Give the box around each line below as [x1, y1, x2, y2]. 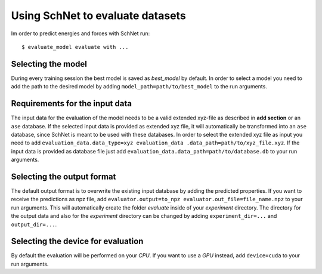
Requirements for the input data [11, 98, 132, 109]
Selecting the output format [11, 171, 116, 181]
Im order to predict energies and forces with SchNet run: [11, 30, 150, 37]
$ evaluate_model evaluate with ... [21, 44, 129, 50]
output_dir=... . [11, 221, 57, 228]
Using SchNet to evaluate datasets [11, 9, 186, 22]
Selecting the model [11, 59, 88, 69]
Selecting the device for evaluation [11, 236, 144, 247]
